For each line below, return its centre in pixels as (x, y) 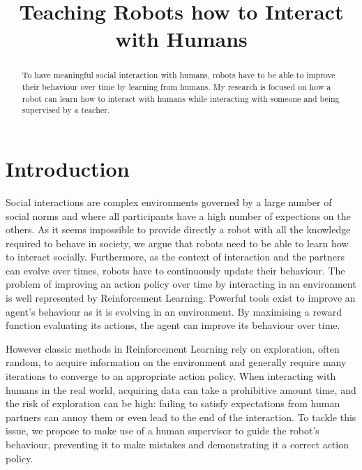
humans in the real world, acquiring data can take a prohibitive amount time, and (181, 389)
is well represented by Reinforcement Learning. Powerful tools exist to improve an (181, 298)
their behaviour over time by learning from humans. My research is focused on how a (176, 87)
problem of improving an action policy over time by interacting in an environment (181, 284)
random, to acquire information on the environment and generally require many (176, 362)
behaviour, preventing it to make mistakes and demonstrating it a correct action (177, 445)
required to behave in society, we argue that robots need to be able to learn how (177, 243)
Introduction (68, 168)
